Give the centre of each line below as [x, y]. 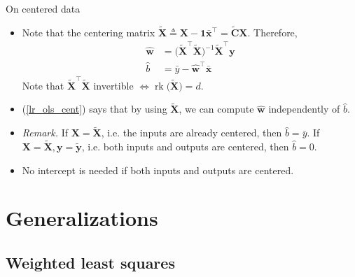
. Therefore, [272, 32]
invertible [113, 85]
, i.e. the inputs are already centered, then [192, 133]
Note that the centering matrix [89, 32]
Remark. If [45, 133]
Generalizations [82, 218]
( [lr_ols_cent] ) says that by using [95, 109]
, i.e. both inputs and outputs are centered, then [185, 147]
